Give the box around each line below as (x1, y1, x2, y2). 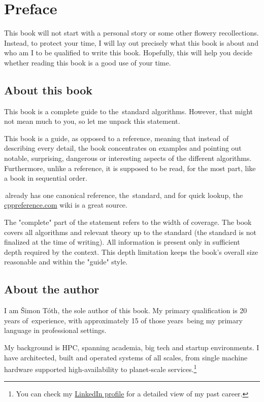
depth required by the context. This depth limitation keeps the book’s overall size (4, 246, 258, 257)
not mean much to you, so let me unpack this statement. (4, 116, 180, 126)
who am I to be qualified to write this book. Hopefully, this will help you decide (4, 47, 253, 58)
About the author (4, 281, 100, 297)
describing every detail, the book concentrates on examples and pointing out (4, 143, 242, 153)
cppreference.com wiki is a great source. (4, 199, 127, 210)
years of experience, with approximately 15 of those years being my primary (4, 315, 243, 325)
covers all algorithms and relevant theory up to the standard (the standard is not (4, 226, 256, 237)
